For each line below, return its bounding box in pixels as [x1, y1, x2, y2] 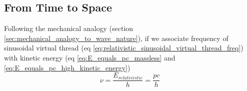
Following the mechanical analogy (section [4, 23, 133, 33]
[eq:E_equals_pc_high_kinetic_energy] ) [4, 62, 130, 72]
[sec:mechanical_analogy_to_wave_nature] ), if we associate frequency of [4, 32, 228, 43]
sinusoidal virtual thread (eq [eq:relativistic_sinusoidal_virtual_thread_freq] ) [4, 42, 243, 53]
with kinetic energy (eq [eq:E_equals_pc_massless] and [4, 52, 175, 62]
